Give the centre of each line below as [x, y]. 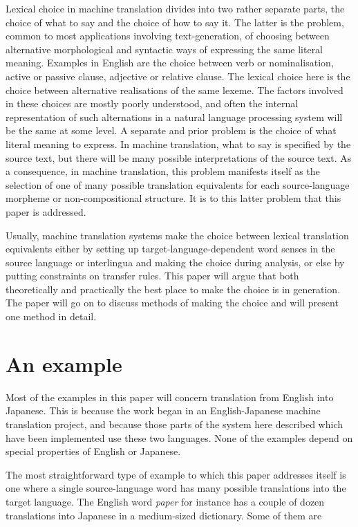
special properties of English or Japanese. [93, 451]
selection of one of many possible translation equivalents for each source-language [178, 184]
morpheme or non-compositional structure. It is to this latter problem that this [173, 198]
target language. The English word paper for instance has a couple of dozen [165, 501]
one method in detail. [51, 316]
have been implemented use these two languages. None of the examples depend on [179, 437]
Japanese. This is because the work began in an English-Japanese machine [163, 410]
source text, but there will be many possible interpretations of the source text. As [179, 157]
